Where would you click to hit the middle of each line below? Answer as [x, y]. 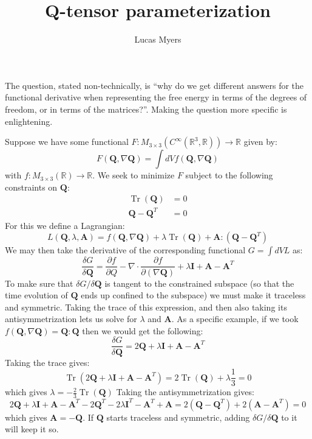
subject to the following [229, 175]
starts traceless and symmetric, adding [178, 417]
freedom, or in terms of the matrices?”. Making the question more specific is [146, 109]
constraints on [31, 187]
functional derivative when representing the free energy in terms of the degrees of [156, 97]
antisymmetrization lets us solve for [71, 319]
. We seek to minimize [134, 175]
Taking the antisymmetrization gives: [185, 392]
